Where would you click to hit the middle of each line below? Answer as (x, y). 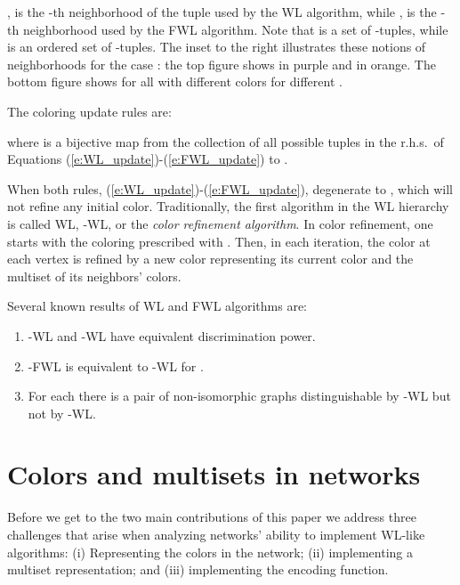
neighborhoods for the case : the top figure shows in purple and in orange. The (222, 64)
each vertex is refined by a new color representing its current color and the (210, 259)
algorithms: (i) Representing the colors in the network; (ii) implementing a (210, 552)
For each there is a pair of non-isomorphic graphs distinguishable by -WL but (239, 396)
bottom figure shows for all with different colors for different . (175, 81)
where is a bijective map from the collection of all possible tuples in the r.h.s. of (226, 141)
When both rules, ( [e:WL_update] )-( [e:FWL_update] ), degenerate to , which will (230, 188)
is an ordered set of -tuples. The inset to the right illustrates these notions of (217, 47)
